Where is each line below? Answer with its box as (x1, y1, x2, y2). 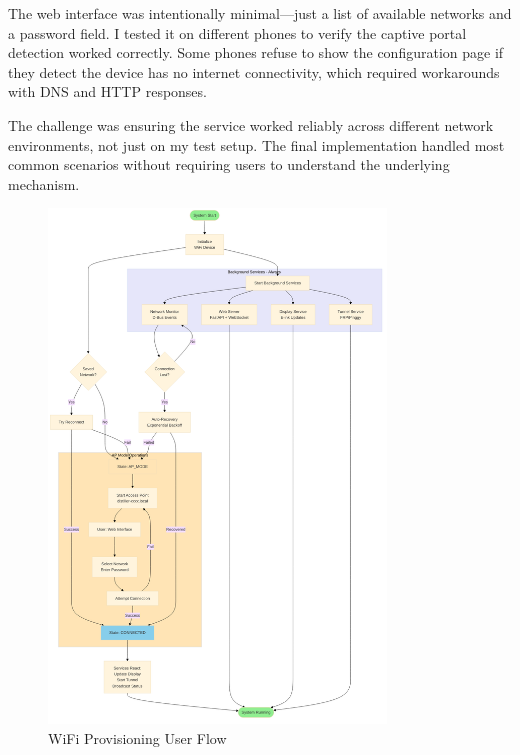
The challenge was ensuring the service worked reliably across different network (8, 114, 494, 135)
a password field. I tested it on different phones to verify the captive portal (8, 22, 467, 43)
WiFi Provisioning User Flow (48, 728, 227, 749)
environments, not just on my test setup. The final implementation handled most (8, 134, 505, 155)
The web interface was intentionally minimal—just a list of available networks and (8, 3, 512, 23)
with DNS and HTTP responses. (8, 81, 207, 102)
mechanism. (8, 173, 80, 194)
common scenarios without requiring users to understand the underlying (8, 154, 450, 175)
